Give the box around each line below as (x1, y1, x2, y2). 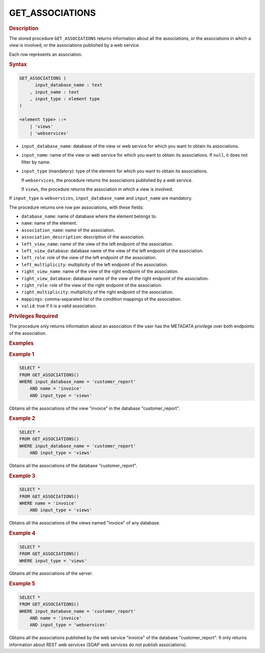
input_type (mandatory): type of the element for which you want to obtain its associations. (21, 168, 208, 174)
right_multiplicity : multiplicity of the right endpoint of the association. (21, 289, 174, 295)
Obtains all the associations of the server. (9, 570, 93, 576)
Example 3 (9, 472, 35, 479)
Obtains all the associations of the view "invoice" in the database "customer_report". (9, 405, 180, 411)
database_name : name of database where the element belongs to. (21, 213, 157, 219)
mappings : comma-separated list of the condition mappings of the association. (21, 296, 182, 302)
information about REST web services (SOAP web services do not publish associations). (9, 642, 187, 648)
